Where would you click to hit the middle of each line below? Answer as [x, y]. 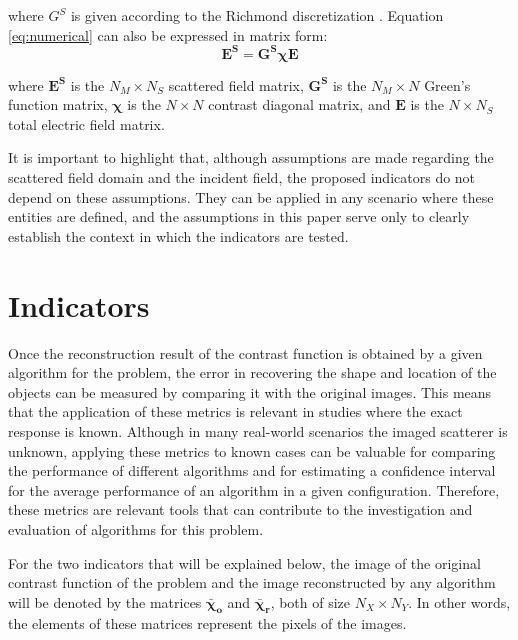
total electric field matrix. [86, 123]
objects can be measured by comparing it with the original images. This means [250, 391]
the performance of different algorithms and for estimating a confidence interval [252, 470]
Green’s [447, 84]
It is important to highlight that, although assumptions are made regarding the [251, 157]
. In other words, [459, 601]
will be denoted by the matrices [105, 601]
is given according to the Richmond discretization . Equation [257, 15]
